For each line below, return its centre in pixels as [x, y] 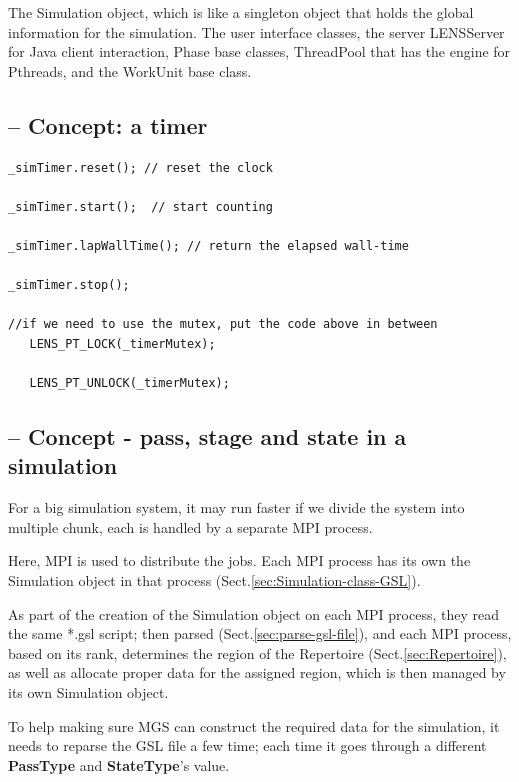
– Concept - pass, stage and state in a [207, 436]
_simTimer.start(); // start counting [140, 206]
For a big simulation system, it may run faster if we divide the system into [236, 507]
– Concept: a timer [108, 124]
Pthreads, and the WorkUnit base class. [130, 70]
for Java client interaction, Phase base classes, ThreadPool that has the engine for [259, 51]
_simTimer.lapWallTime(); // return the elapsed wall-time [208, 245]
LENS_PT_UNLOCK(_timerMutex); [129, 383]
